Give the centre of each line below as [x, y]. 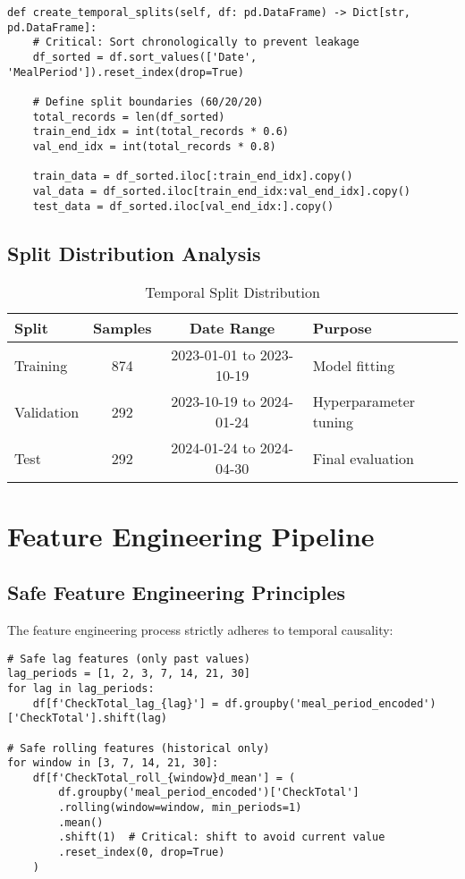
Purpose [342, 328]
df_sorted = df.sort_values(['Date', [145, 57]
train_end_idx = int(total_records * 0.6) [161, 132]
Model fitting [354, 365]
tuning [333, 422]
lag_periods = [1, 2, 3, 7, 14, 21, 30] [129, 674]
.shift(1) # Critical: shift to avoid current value [222, 837]
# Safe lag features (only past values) [129, 659]
